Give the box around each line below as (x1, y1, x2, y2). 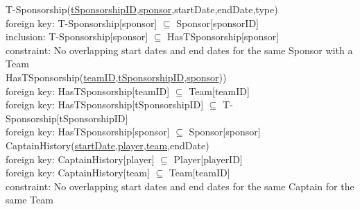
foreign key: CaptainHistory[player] (6, 151, 155, 166)
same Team (6, 192, 53, 207)
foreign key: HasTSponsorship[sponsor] (6, 124, 170, 139)
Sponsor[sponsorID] (176, 15, 259, 30)
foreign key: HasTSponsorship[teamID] (6, 83, 170, 98)
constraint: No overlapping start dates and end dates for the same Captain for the (6, 178, 354, 193)
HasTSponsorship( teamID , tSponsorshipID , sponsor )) (6, 69, 227, 84)
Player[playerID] (173, 151, 243, 166)
